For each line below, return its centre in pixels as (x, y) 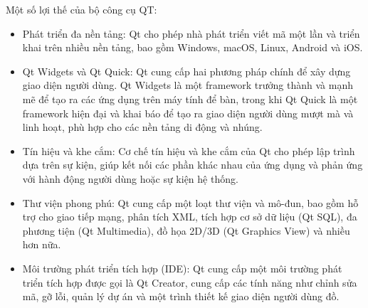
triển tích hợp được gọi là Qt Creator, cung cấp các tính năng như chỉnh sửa (190, 282)
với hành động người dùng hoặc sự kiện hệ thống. (130, 178)
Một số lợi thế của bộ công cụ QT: (82, 9)
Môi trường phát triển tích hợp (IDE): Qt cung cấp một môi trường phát (182, 268)
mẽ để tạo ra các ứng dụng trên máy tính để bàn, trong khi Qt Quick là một (190, 99)
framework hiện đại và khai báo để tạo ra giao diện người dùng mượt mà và (188, 113)
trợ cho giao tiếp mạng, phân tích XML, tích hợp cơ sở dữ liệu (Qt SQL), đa (190, 217)
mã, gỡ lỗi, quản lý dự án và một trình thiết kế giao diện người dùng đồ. (181, 296)
